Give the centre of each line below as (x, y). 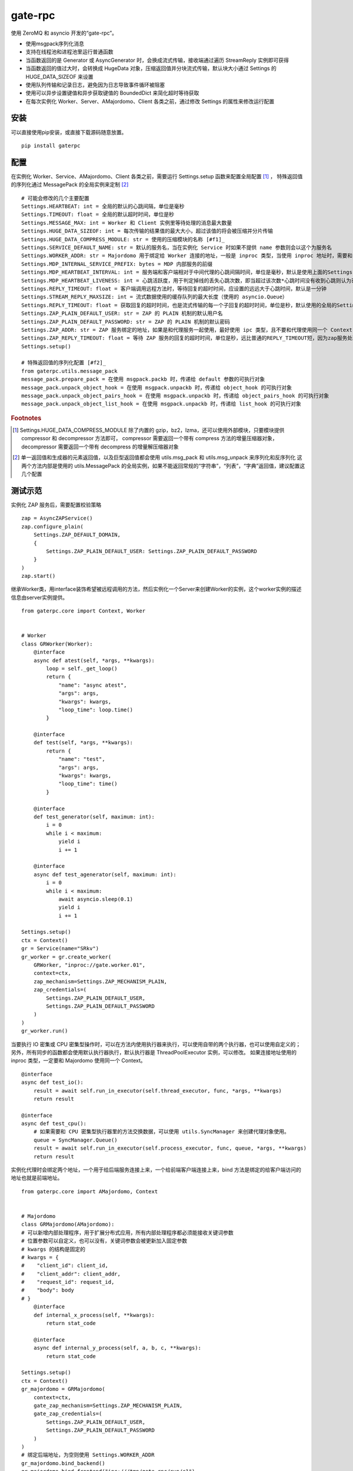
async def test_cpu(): (54, 1124)
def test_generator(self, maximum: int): (94, 817)
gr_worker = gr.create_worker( (66, 957)
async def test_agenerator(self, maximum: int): (105, 874)
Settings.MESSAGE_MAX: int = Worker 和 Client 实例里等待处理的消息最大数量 (127, 223)
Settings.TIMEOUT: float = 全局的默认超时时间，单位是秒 (98, 214)
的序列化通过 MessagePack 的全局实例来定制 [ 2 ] (70, 185)
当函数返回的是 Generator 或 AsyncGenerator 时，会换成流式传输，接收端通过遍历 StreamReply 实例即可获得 (157, 60)
